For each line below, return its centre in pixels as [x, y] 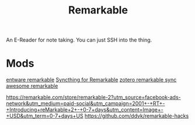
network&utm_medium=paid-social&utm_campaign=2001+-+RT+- [86, 103]
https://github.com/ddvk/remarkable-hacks [137, 116]
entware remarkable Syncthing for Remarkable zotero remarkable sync [91, 80]
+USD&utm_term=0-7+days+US [45, 116]
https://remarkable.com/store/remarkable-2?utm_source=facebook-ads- [93, 98]
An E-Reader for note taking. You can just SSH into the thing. [79, 40]
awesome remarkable [32, 86]
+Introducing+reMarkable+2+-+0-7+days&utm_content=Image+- [85, 110]
